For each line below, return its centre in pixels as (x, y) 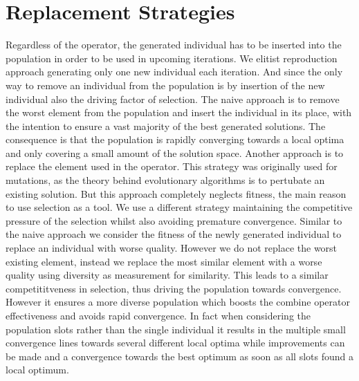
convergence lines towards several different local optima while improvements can (175, 343)
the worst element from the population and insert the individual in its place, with (179, 112)
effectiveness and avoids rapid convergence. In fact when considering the (158, 315)
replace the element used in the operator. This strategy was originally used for (172, 166)
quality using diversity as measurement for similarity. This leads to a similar (167, 275)
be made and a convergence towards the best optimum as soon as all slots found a (180, 356)
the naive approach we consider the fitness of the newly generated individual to (174, 234)
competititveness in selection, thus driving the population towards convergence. (174, 288)
